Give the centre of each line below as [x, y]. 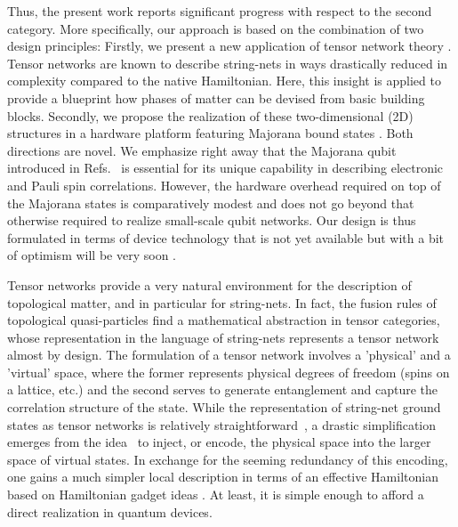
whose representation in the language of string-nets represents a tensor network [223, 337]
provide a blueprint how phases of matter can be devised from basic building [216, 97]
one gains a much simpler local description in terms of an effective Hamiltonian [223, 477]
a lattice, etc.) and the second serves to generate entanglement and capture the [223, 389]
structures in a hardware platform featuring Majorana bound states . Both [210, 133]
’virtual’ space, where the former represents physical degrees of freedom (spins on [229, 372]
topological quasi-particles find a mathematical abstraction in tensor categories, [224, 320]
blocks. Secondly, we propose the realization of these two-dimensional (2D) [210, 115]
